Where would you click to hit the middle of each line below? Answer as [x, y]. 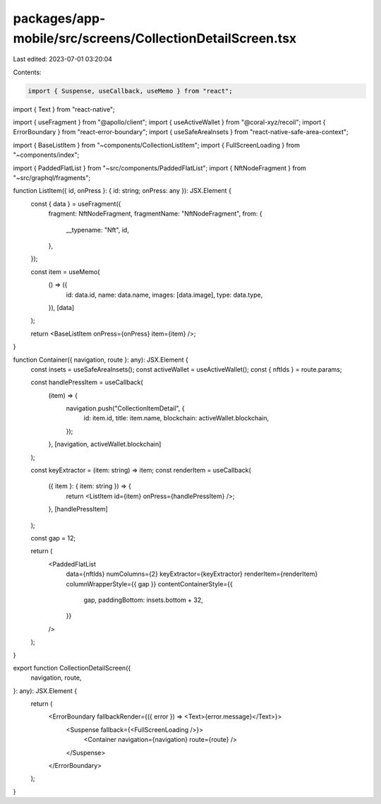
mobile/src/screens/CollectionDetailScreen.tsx [155, 38]
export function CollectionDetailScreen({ [72, 668]
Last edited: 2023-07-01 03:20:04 [63, 59]
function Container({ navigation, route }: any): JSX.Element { [101, 360]
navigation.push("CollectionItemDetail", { [125, 408]
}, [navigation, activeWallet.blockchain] [105, 444]
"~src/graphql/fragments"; [52, 178]
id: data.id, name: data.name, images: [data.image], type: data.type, [164, 295]
